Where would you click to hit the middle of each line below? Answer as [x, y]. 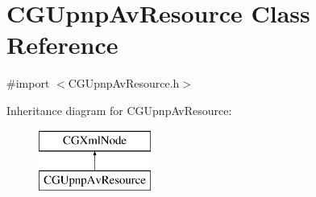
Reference [62, 45]
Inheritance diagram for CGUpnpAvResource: [119, 110]
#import [28, 83]
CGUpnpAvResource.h [124, 83]
